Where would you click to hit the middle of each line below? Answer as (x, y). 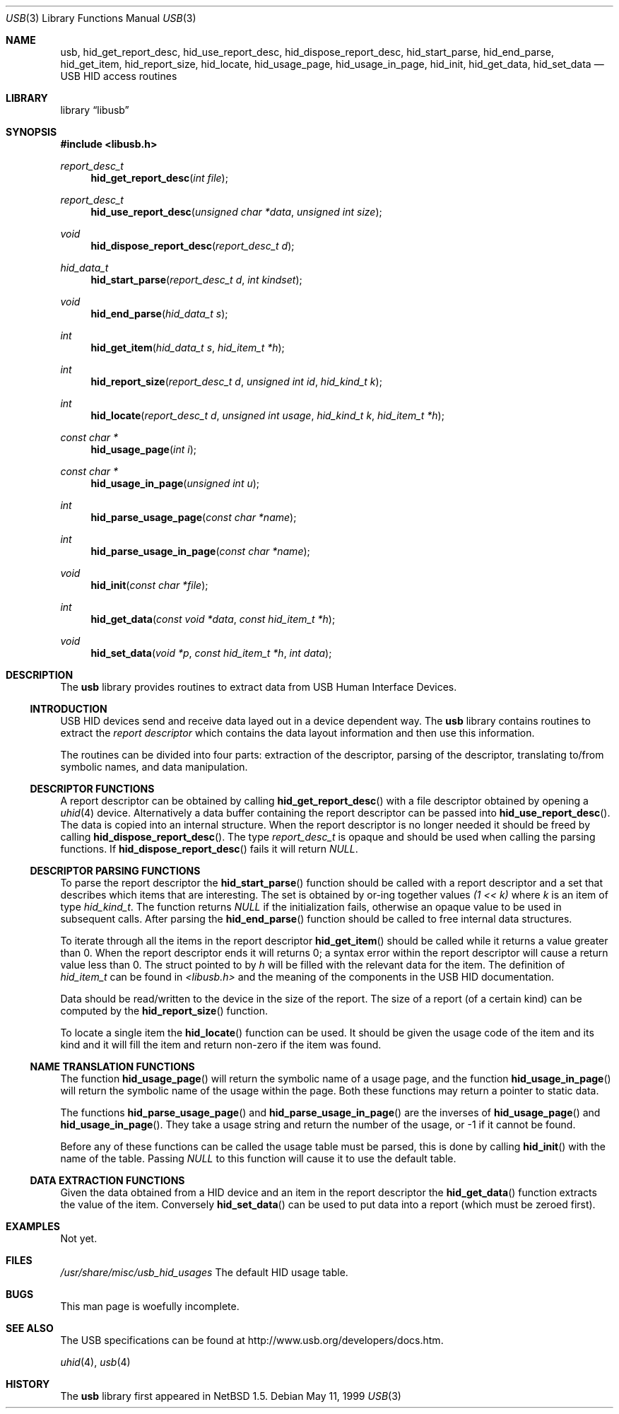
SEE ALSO (30, 1328)
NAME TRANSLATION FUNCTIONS (112, 1067)
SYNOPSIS (31, 132)
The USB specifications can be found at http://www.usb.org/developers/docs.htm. (252, 1340)
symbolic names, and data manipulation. (154, 767)
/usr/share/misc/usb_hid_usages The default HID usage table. (204, 1272)
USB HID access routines (119, 76)
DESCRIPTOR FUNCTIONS (92, 789)
